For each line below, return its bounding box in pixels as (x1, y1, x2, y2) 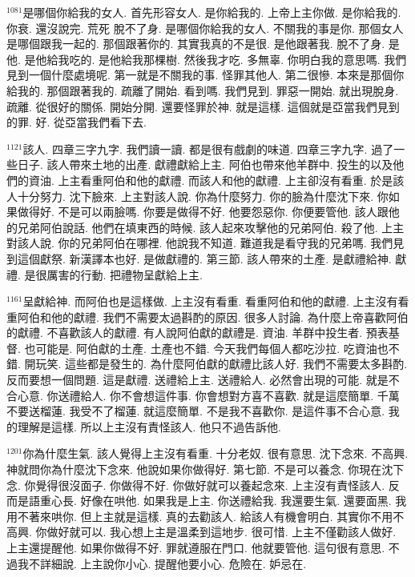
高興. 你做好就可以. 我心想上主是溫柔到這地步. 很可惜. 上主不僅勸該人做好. (6, 523, 397, 540)
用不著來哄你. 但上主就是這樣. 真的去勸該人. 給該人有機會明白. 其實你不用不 (6, 507, 405, 524)
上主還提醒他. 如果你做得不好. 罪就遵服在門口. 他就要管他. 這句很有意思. (6, 539, 385, 555)
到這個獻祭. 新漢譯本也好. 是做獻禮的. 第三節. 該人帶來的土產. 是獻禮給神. (6, 250, 392, 266)
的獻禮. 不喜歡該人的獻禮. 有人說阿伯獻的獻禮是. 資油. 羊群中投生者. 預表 (6, 324, 389, 341)
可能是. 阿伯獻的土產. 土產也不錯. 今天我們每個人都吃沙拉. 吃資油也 (35, 339, 389, 356)
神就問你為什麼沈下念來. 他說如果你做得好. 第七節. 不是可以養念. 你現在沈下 (6, 461, 405, 478)
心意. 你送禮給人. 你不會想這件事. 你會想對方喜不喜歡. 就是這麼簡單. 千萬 (17, 387, 400, 403)
